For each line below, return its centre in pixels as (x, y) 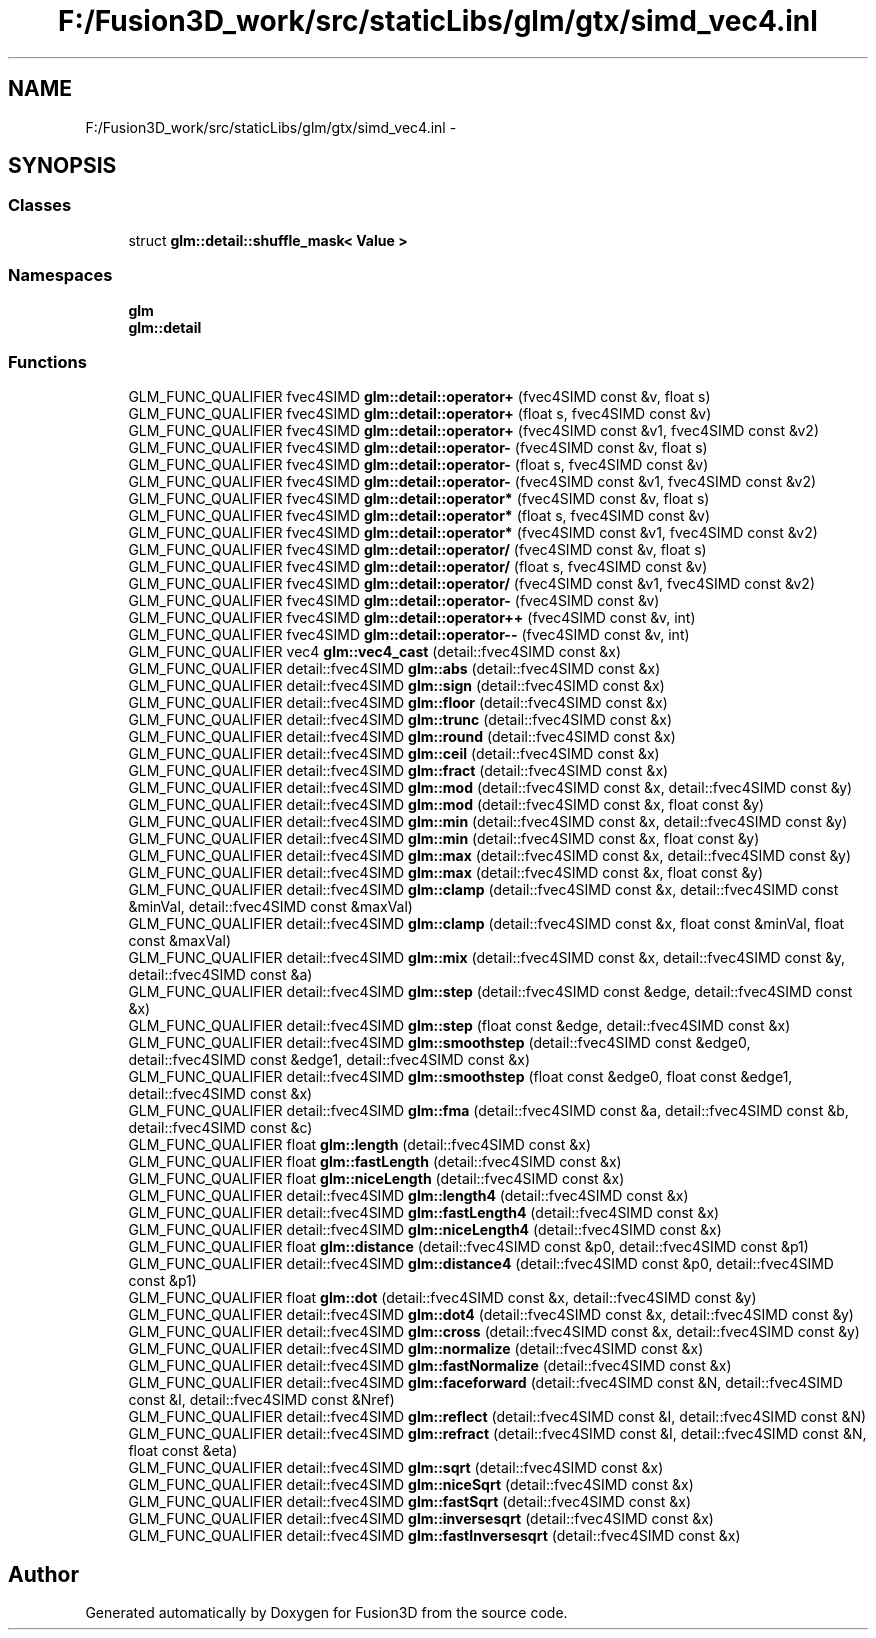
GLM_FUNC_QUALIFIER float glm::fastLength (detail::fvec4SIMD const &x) (375, 1162)
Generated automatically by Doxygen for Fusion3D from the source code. (326, 1613)
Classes (40, 205)
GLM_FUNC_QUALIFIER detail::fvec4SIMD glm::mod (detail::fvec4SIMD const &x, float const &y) (446, 805)
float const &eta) (183, 1451)
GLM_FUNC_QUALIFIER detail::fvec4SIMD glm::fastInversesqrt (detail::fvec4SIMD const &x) (434, 1536)
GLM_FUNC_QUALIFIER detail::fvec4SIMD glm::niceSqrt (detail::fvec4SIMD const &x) (411, 1485)
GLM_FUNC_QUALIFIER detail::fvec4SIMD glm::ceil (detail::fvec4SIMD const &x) (394, 754)
